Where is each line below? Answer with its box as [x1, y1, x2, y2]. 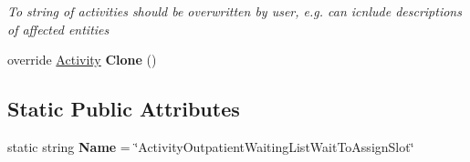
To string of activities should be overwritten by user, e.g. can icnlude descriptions [7, 2, 462, 20]
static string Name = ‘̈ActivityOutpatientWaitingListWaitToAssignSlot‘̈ [7, 137, 414, 156]
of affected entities [7, 19, 110, 38]
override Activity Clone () [7, 50, 157, 69]
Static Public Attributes [7, 95, 240, 123]
